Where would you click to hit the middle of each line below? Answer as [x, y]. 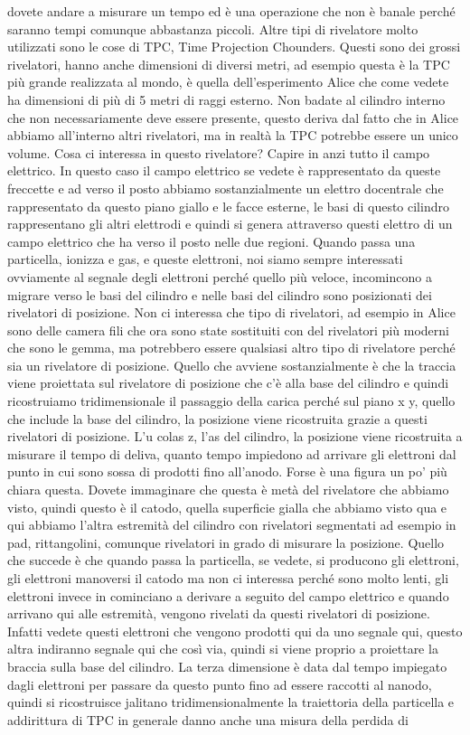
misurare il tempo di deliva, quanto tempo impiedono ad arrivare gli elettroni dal [232, 453]
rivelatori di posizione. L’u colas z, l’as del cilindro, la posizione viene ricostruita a [235, 436]
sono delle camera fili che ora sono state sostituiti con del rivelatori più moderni [229, 330]
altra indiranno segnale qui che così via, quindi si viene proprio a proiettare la [223, 649]
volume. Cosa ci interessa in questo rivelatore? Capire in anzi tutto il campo [219, 152]
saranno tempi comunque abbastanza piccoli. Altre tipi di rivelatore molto [213, 28]
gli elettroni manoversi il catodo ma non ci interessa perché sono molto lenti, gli [228, 578]
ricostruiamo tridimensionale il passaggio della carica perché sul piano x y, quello [231, 401]
